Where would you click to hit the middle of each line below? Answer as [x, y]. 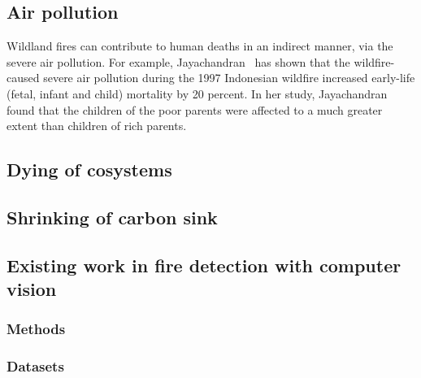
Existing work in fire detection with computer [204, 265]
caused [23, 78]
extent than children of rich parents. [97, 126]
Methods [36, 329]
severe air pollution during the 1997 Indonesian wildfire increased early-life [229, 78]
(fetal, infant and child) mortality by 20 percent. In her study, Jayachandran [197, 93]
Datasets [35, 366]
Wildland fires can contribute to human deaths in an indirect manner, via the [200, 46]
